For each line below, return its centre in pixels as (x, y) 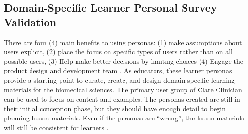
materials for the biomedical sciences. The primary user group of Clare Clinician (123, 89)
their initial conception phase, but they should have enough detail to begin (115, 108)
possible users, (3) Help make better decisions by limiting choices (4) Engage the (124, 61)
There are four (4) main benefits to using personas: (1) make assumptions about (123, 42)
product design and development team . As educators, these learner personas (118, 70)
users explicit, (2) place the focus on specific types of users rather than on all (118, 52)
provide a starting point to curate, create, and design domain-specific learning (119, 80)
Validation (30, 22)
